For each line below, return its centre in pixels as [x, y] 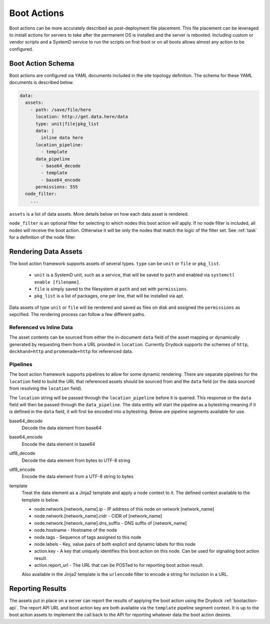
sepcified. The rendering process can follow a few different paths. [77, 315]
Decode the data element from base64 [62, 428]
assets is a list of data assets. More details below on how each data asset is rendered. [99, 214]
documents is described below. [41, 82]
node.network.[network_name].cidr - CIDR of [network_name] [98, 516]
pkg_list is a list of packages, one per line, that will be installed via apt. [109, 296]
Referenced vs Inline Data [41, 328]
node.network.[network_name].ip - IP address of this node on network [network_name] [124, 509]
